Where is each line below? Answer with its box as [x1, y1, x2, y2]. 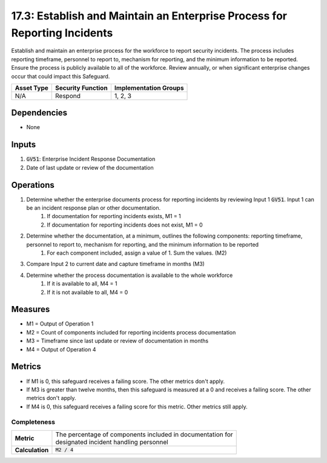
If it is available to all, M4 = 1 [47, 280, 117, 287]
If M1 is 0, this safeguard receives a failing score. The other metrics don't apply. [26, 378, 225, 385]
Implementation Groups [114, 84, 184, 92]
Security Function [55, 84, 108, 92]
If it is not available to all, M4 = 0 [47, 288, 128, 296]
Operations [11, 179, 54, 190]
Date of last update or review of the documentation [26, 164, 154, 171]
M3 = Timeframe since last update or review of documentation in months [26, 337, 209, 345]
